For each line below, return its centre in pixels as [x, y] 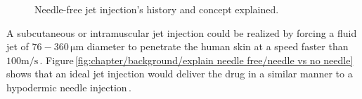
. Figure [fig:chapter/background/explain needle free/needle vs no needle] [196, 60]
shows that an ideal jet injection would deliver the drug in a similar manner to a [180, 74]
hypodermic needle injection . [69, 87]
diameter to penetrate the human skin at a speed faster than [218, 46]
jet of [18, 46]
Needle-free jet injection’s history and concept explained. [157, 9]
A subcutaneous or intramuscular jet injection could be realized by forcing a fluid [182, 32]
